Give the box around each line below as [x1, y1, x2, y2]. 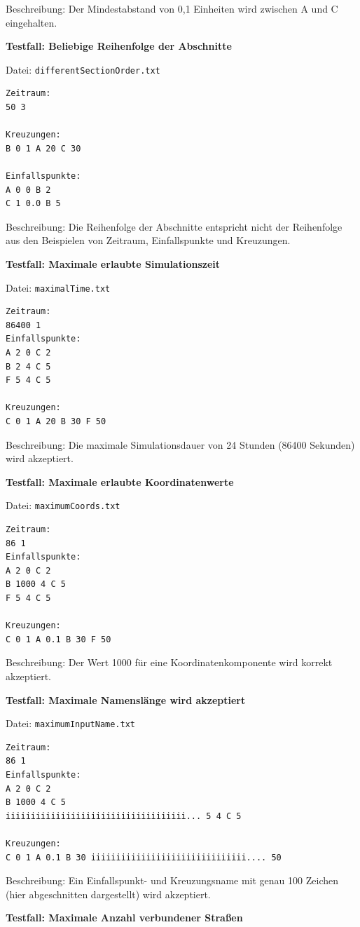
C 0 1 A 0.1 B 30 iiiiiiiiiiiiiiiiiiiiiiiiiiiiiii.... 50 [6, 852, 282, 862]
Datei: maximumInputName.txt [6, 716, 135, 731]
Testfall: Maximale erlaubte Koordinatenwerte [6, 474, 234, 489]
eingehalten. [6, 15, 57, 29]
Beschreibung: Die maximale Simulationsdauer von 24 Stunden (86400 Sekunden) [6, 437, 355, 452]
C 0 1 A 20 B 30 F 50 [6, 416, 106, 426]
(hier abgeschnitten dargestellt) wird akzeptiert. [6, 886, 211, 901]
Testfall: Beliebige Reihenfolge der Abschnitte [6, 39, 232, 53]
